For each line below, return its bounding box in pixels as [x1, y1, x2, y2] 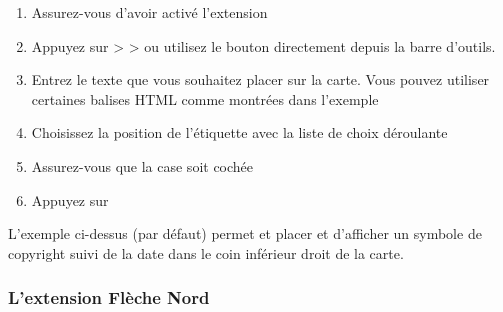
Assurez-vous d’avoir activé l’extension [31, 2, 268, 22]
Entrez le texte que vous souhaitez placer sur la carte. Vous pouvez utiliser [31, 69, 490, 90]
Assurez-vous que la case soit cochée [31, 155, 254, 176]
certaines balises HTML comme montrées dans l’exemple [31, 88, 379, 109]
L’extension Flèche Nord [8, 285, 210, 310]
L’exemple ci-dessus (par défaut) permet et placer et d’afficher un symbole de [8, 223, 482, 244]
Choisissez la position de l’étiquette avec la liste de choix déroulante [31, 122, 448, 143]
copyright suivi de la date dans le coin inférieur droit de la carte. [8, 242, 404, 263]
